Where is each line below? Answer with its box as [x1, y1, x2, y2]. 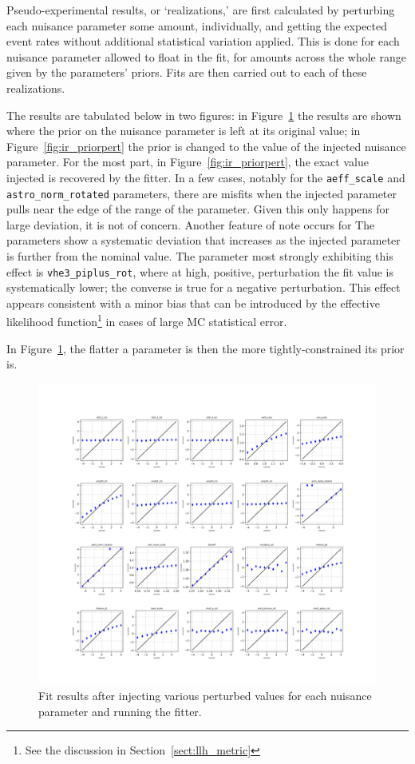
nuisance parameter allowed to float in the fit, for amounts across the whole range [6, 48, 406, 65]
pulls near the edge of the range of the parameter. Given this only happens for [6, 201, 390, 217]
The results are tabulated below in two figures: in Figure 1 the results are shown [6, 106, 401, 123]
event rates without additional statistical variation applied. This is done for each [6, 33, 400, 50]
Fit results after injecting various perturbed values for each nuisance [38, 687, 372, 704]
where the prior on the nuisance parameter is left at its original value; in [6, 122, 361, 139]
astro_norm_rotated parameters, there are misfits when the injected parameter [6, 185, 397, 201]
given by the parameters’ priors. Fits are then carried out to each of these [6, 64, 367, 81]
